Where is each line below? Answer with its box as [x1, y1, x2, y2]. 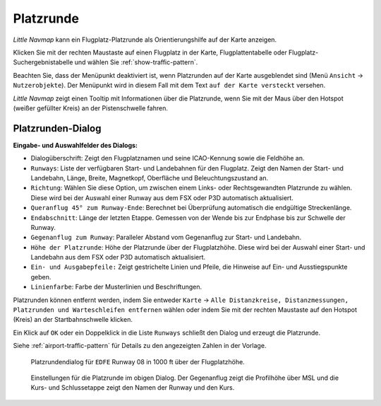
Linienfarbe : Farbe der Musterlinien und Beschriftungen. [30, 283, 202, 291]
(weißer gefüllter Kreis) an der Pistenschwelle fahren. [13, 103, 169, 112]
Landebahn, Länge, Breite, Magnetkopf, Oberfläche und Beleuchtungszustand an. [30, 173, 268, 182]
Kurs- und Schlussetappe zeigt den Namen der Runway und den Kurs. [30, 383, 235, 392]
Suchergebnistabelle [13, 58, 73, 66]
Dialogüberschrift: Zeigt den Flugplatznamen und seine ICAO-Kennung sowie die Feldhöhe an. [30, 154, 305, 163]
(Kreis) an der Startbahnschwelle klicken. [13, 315, 133, 324]
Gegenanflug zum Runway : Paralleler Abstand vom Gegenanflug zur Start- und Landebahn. [30, 233, 302, 242]
